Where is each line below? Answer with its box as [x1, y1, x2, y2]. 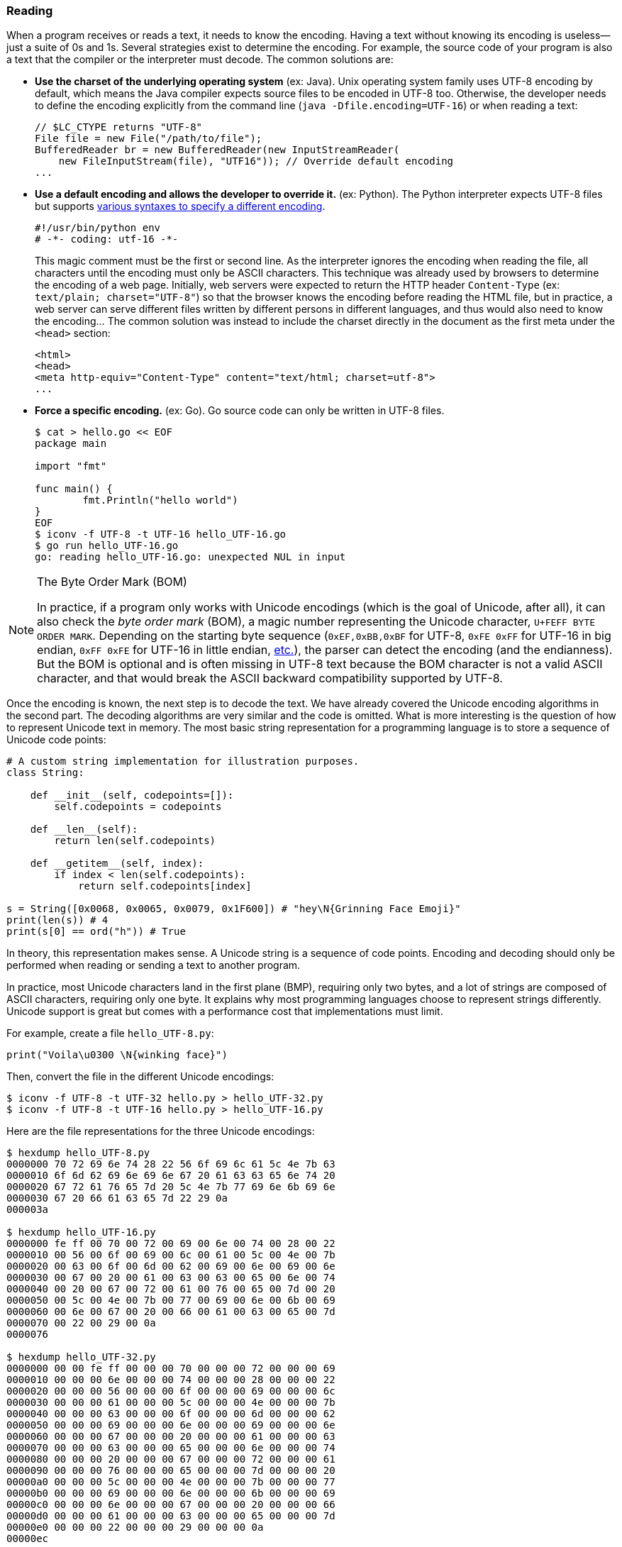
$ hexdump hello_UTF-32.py [6, 1351, 156, 1363]
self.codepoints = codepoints [54, 801, 222, 813]
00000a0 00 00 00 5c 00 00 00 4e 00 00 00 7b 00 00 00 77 [6, 1476, 335, 1488]
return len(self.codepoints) [54, 835, 216, 847]
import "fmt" [35, 460, 107, 472]
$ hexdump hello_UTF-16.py [6, 1226, 156, 1238]
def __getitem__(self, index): [30, 858, 204, 870]
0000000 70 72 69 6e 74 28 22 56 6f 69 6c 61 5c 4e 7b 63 [6, 1158, 335, 1170]
